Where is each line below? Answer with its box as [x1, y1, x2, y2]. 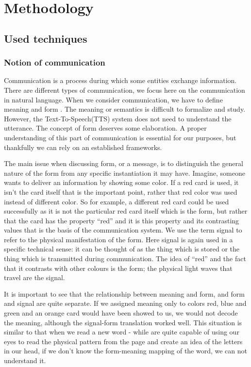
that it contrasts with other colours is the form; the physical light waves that [4, 263, 233, 273]
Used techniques [4, 31, 87, 46]
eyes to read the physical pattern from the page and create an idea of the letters [4, 336, 243, 346]
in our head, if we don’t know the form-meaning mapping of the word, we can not [4, 346, 248, 356]
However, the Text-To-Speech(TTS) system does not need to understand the [4, 113, 232, 123]
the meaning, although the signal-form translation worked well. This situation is [4, 317, 242, 327]
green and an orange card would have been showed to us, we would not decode [4, 308, 238, 318]
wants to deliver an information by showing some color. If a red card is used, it [4, 177, 239, 187]
